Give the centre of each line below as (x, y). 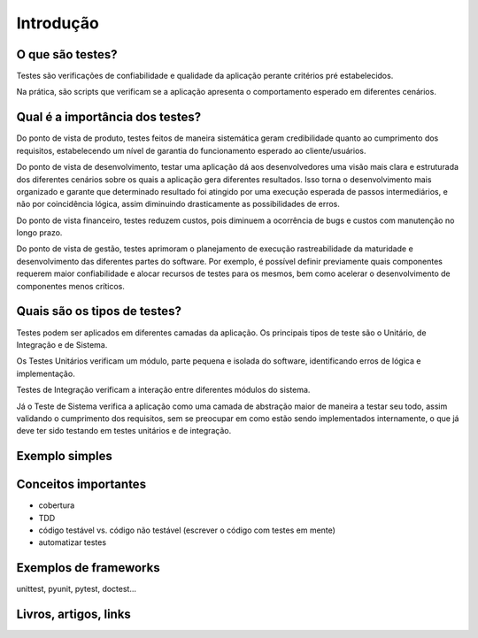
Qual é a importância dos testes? (109, 117)
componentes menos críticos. (71, 286)
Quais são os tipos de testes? (99, 311)
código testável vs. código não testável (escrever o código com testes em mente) (187, 530)
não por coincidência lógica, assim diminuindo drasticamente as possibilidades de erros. (178, 204)
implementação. (46, 373)
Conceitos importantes (81, 484)
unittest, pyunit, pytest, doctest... (77, 589)
